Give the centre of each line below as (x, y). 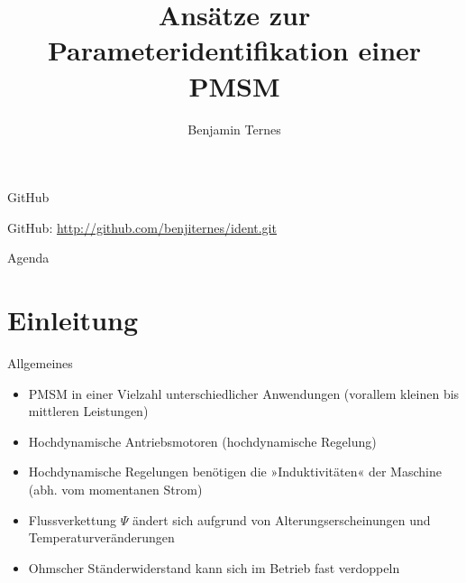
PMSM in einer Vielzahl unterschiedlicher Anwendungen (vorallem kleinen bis (244, 393)
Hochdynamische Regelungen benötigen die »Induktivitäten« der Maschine (235, 472)
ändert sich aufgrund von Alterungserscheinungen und (281, 519)
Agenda (28, 258)
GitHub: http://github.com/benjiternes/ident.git (142, 227)
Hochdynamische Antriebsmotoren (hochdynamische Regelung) (202, 441)
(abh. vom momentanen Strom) (115, 489)
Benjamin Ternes (234, 129)
